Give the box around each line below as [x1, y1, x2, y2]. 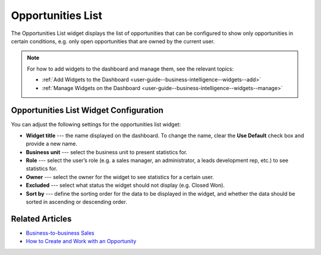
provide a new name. [26, 140, 77, 148]
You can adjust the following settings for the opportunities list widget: [11, 121, 181, 128]
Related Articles [11, 213, 72, 224]
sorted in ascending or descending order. [26, 198, 127, 205]
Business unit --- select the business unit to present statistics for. [26, 148, 188, 155]
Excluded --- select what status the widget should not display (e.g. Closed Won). [26, 181, 225, 189]
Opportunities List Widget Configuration [11, 106, 163, 116]
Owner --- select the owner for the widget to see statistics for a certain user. [26, 173, 214, 180]
